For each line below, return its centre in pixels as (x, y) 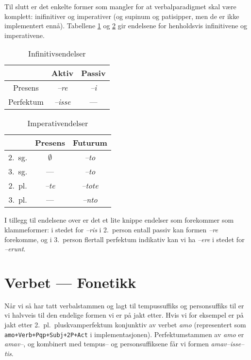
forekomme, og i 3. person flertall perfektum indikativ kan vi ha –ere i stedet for (125, 239)
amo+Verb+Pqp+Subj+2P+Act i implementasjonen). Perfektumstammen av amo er (124, 334)
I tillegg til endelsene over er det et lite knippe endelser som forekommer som (119, 220)
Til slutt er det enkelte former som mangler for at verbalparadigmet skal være (120, 6)
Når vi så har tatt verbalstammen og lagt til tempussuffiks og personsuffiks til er (124, 305)
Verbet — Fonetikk (70, 282)
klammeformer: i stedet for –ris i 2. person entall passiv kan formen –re (111, 229)
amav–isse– (228, 344)
